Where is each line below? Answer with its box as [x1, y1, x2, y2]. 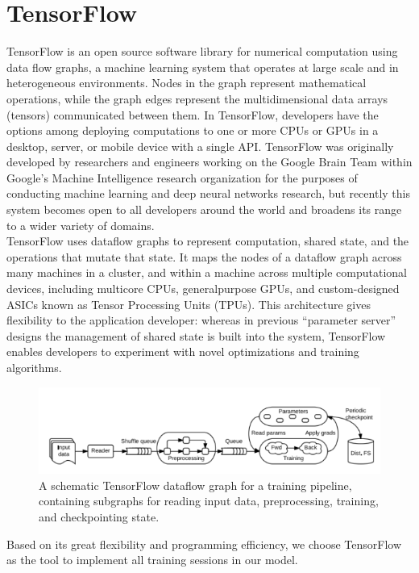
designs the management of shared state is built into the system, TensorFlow [6, 327, 386, 344]
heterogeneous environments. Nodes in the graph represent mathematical [6, 74, 367, 91]
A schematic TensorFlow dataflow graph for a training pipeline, [39, 476, 352, 493]
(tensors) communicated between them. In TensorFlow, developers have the [6, 106, 379, 123]
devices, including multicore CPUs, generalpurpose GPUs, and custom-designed [6, 280, 400, 297]
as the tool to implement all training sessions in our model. [6, 551, 298, 568]
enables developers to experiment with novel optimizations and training [6, 343, 359, 360]
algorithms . [6, 359, 62, 375]
